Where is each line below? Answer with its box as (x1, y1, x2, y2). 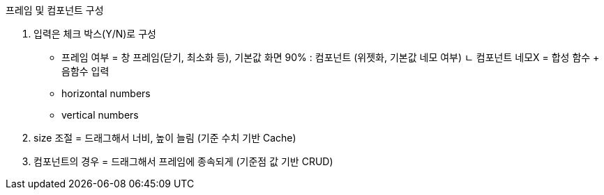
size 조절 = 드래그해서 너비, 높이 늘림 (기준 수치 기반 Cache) (33, 132, 296, 144)
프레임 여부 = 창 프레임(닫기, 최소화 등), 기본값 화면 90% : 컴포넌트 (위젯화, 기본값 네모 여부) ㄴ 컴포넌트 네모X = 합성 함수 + (61, 51, 600, 63)
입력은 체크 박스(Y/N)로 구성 (33, 28, 156, 40)
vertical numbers (61, 109, 139, 121)
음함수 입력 (61, 65, 110, 77)
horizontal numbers (61, 87, 151, 99)
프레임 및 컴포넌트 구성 (6, 4, 104, 16)
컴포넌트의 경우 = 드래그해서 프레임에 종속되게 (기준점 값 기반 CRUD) (33, 155, 333, 167)
